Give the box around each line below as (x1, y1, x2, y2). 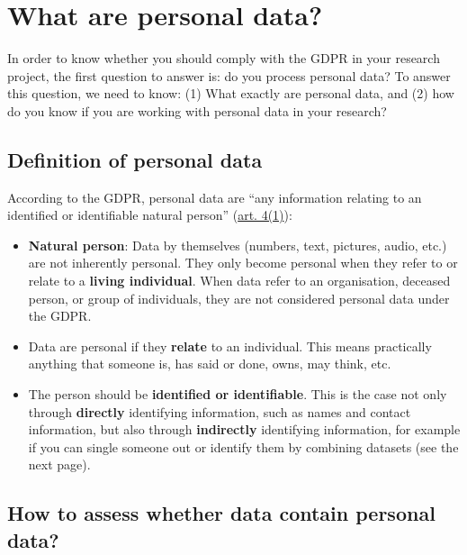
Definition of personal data (7, 145, 263, 173)
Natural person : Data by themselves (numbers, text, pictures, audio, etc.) (28, 235, 447, 254)
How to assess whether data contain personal (7, 499, 436, 527)
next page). (28, 455, 91, 474)
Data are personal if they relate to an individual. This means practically (28, 336, 432, 355)
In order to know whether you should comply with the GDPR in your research (7, 49, 440, 68)
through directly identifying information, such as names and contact (28, 402, 411, 421)
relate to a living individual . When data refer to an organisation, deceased (28, 271, 451, 290)
